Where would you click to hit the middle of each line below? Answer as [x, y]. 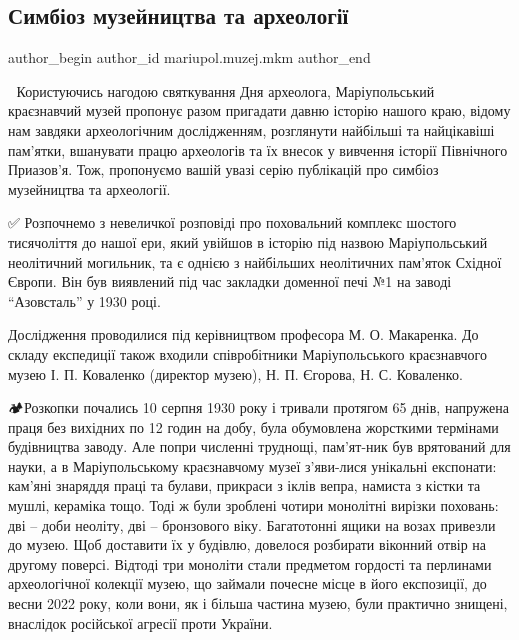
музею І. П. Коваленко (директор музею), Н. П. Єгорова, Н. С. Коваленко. [235, 373]
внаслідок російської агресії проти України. [140, 622]
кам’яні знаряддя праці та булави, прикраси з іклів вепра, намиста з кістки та [244, 485]
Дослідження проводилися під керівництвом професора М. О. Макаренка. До [243, 334]
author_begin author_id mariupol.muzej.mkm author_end [189, 57]
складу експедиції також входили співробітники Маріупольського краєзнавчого [247, 353]
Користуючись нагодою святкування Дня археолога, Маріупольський [225, 90]
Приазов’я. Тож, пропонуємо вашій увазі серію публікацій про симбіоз [223, 169]
